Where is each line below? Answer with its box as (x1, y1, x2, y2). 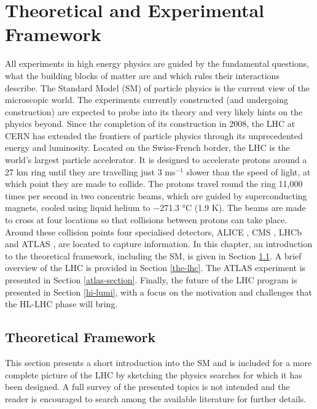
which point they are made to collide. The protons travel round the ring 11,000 (5, 177, 303, 190)
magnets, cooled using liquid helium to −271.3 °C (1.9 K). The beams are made (5, 201, 306, 214)
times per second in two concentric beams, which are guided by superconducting (5, 189, 307, 202)
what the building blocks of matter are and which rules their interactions (5, 69, 280, 82)
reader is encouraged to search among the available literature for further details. (5, 392, 307, 405)
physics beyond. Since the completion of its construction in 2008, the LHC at (5, 117, 295, 130)
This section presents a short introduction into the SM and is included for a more (5, 356, 312, 369)
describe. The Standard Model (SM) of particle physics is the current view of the (5, 81, 310, 94)
